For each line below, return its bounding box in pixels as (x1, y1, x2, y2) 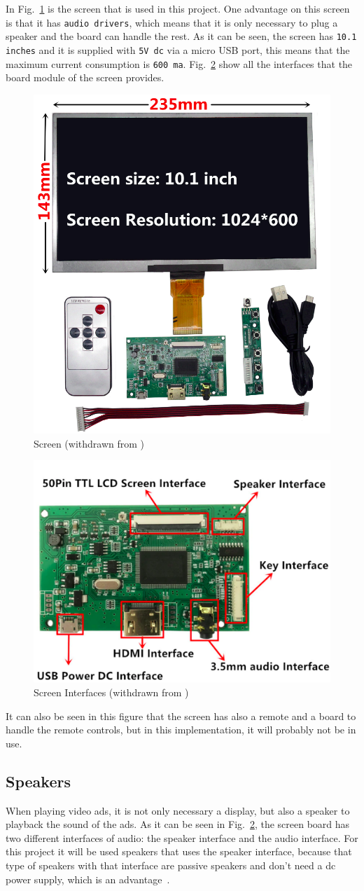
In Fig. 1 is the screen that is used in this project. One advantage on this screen (6, 1, 350, 15)
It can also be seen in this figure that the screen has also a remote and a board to (6, 708, 356, 723)
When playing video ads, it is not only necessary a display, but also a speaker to (6, 803, 350, 817)
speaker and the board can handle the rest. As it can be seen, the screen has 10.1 (6, 29, 357, 43)
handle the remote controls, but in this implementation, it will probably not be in (6, 722, 356, 737)
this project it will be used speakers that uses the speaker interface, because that (6, 844, 352, 859)
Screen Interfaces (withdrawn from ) (34, 684, 189, 699)
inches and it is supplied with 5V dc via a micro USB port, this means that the (6, 42, 350, 57)
